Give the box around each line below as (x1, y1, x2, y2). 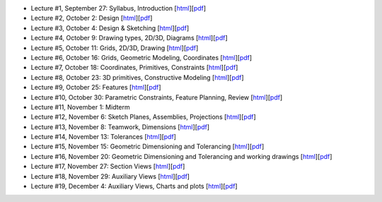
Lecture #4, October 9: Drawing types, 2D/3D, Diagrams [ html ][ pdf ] (30, 34, 228, 42)
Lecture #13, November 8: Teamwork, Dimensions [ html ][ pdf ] (30, 122, 210, 131)
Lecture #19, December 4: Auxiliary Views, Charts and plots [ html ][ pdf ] (30, 182, 238, 191)
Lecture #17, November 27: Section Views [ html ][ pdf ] (30, 162, 185, 171)
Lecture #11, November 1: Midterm (30, 102, 130, 111)
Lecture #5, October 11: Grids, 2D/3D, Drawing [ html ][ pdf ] (30, 43, 199, 52)
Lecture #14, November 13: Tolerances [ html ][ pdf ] (30, 133, 177, 141)
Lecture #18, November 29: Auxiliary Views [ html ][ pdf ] (30, 172, 190, 180)
